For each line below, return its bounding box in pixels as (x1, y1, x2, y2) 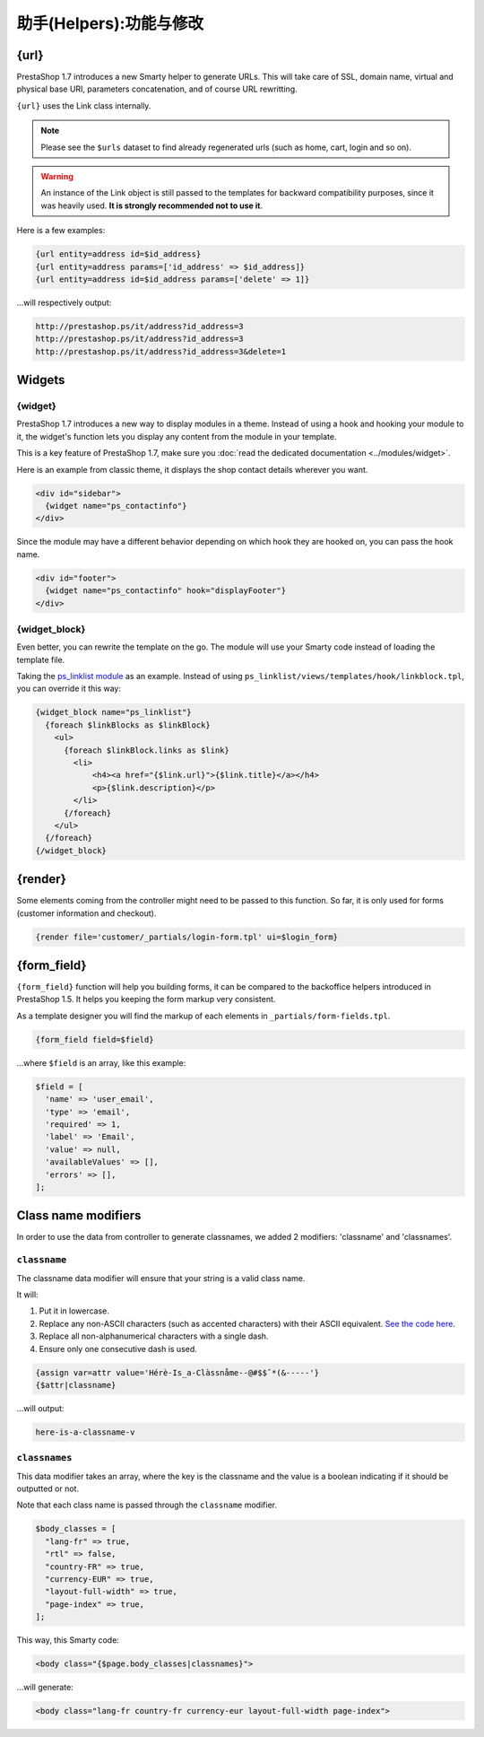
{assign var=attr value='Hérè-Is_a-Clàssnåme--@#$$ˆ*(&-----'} (35, 1367, 320, 1377)
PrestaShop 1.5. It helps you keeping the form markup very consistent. (16, 994, 276, 1005)
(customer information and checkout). (16, 907, 157, 919)
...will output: (16, 1402, 65, 1413)
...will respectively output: (16, 297, 112, 308)
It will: (16, 1288, 39, 1300)
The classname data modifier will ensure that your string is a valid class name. (16, 1272, 306, 1283)
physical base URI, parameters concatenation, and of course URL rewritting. (16, 83, 298, 94)
